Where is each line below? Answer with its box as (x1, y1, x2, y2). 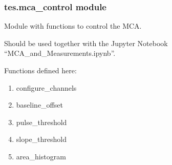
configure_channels (16, 82, 77, 93)
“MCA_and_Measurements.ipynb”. (4, 48, 116, 58)
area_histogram (16, 151, 66, 161)
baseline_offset (16, 99, 63, 110)
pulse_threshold (16, 116, 67, 127)
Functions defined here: (4, 65, 77, 75)
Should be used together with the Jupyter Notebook (4, 37, 168, 48)
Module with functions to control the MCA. (4, 20, 142, 31)
